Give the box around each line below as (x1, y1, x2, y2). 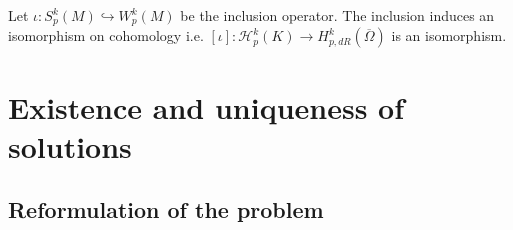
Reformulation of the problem (8, 194, 324, 225)
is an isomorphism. (391, 25, 507, 46)
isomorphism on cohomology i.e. (8, 25, 204, 46)
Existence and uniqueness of (8, 86, 405, 127)
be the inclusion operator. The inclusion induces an (180, 5, 495, 25)
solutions (8, 125, 132, 166)
